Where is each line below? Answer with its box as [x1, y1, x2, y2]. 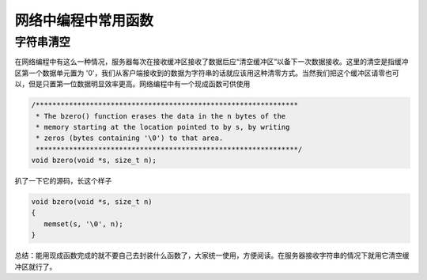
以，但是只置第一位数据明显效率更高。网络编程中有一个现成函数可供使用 [14, 79, 251, 89]
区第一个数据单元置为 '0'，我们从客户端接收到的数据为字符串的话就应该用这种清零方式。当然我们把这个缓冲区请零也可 [14, 68, 399, 78]
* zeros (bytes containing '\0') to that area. [36, 134, 224, 142]
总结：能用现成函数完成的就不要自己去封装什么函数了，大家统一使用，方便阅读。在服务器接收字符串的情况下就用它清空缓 [14, 251, 410, 260]
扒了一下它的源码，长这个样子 [14, 176, 112, 186]
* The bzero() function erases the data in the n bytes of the [36, 112, 286, 120]
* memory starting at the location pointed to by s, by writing [36, 123, 290, 131]
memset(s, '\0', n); [43, 219, 124, 229]
